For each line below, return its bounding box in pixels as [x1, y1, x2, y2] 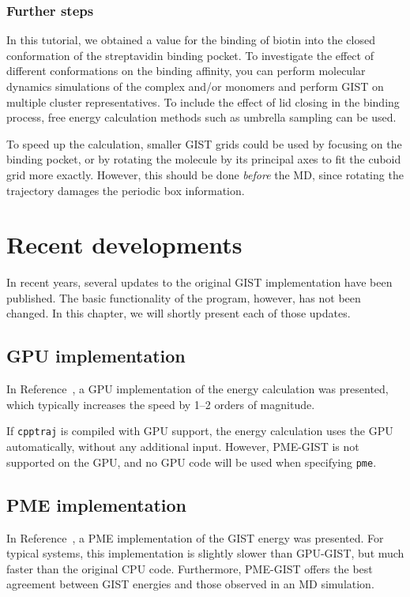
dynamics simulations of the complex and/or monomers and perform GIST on [6, 78, 384, 94]
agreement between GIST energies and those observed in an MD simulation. [6, 576, 374, 592]
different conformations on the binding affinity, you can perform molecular [6, 62, 366, 79]
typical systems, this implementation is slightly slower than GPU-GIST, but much [6, 545, 404, 561]
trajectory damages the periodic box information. [6, 182, 245, 198]
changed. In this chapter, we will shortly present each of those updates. [6, 305, 351, 321]
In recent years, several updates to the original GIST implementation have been [6, 274, 393, 291]
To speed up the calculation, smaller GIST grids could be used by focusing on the [6, 135, 402, 152]
